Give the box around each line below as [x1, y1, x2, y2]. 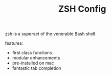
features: [5, 40, 23, 46]
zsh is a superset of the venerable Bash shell [5, 31, 95, 37]
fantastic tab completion [12, 65, 62, 71]
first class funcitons [12, 50, 52, 56]
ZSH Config [58, 3, 107, 15]
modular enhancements [12, 55, 60, 61]
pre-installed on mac [12, 60, 54, 66]
